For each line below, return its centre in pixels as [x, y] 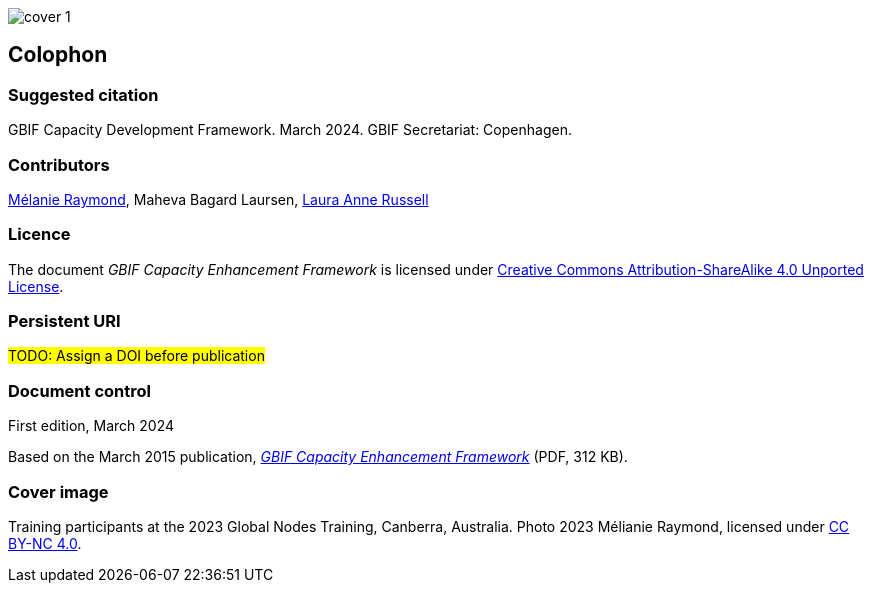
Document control [79, 390]
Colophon [58, 55]
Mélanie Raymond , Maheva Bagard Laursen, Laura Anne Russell [218, 199]
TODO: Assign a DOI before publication [136, 356]
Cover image [58, 491]
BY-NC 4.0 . [45, 543]
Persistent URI [64, 321]
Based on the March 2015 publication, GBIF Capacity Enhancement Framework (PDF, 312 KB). [318, 457]
